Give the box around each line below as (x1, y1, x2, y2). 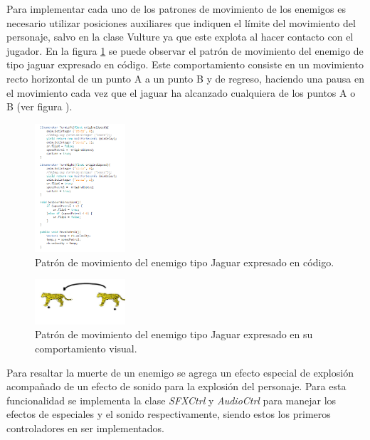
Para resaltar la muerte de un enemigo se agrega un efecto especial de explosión (6, 365, 354, 379)
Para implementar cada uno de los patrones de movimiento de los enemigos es (6, 1, 347, 16)
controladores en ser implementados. (6, 420, 164, 435)
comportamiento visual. (35, 341, 137, 356)
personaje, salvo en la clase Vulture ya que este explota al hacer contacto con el (6, 29, 354, 44)
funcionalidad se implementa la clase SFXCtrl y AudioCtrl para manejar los (6, 392, 337, 407)
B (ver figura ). (6, 99, 73, 114)
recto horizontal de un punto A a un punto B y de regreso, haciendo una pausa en (6, 70, 364, 85)
